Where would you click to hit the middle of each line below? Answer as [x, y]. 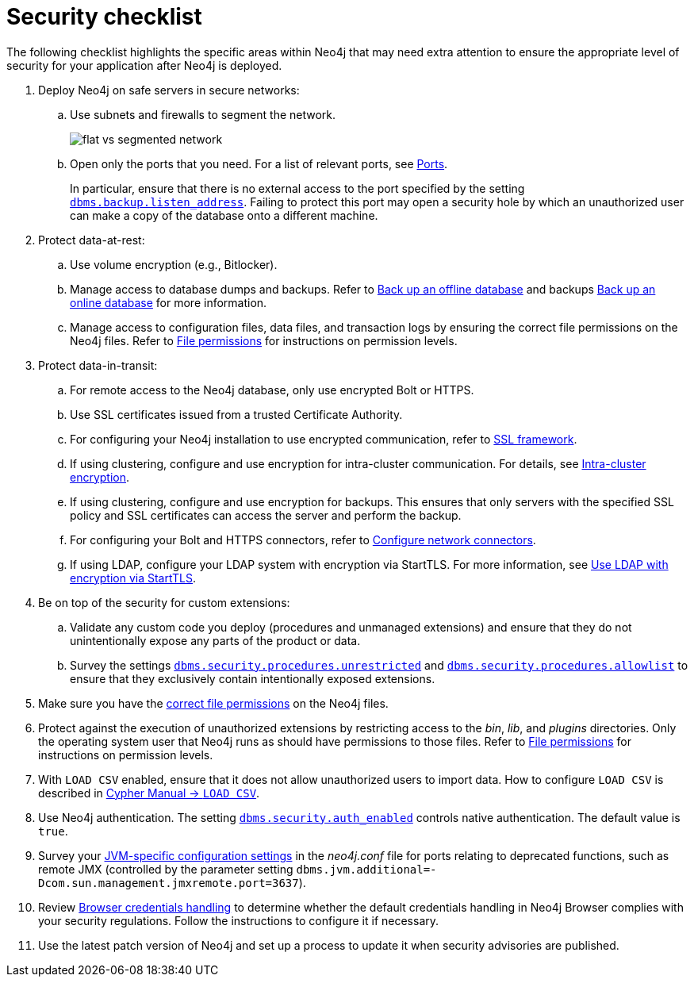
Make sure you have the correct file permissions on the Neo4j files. [213, 703]
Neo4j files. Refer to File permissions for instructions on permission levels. [264, 340]
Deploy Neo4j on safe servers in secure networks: [169, 90]
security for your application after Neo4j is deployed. [144, 65]
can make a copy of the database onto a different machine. [224, 215]
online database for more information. [169, 302]
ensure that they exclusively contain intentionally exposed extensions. [253, 678]
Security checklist [104, 17]
